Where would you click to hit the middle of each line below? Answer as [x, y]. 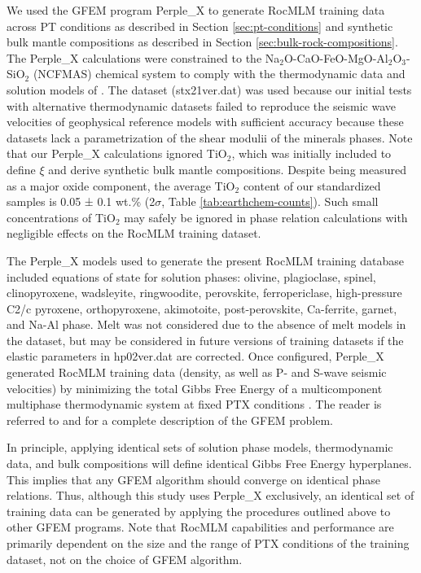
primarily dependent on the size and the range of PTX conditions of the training [208, 543]
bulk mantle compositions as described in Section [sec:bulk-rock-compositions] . [202, 42]
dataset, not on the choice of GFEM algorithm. [125, 559]
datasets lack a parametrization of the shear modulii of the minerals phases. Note [210, 137]
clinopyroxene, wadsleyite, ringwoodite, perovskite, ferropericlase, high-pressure [204, 293]
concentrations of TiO [61, 217]
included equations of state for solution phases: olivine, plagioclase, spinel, [191, 276]
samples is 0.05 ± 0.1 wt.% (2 [81, 201]
